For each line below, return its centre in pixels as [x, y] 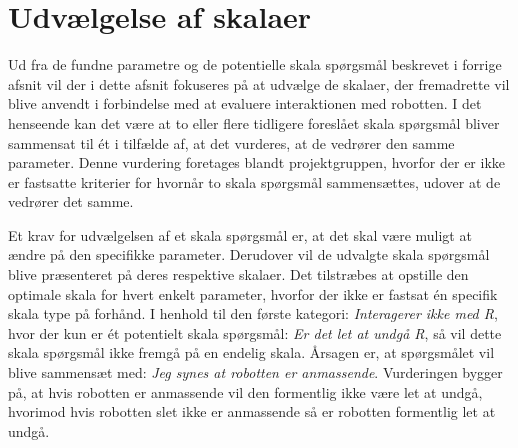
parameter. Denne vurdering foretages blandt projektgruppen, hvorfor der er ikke [256, 162]
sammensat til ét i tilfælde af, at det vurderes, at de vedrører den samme [231, 142]
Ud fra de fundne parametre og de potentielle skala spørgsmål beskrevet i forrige [255, 64]
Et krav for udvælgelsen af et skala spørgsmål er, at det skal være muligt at [240, 234]
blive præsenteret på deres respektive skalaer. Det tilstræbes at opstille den [238, 274]
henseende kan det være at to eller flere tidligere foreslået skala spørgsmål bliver [254, 122]
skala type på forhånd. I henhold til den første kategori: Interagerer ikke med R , [253, 313]
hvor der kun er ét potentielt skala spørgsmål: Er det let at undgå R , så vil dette [255, 332]
